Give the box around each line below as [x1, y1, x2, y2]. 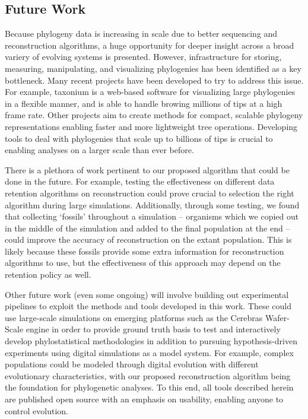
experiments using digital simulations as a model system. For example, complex [5, 346, 294, 358]
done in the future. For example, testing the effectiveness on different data [5, 175, 275, 188]
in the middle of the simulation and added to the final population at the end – [5, 221, 290, 234]
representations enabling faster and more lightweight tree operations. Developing [5, 120, 298, 132]
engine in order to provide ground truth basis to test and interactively [26, 323, 281, 335]
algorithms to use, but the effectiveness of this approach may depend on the [5, 256, 281, 269]
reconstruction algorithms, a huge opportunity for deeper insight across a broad [5, 39, 294, 51]
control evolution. [5, 404, 69, 417]
